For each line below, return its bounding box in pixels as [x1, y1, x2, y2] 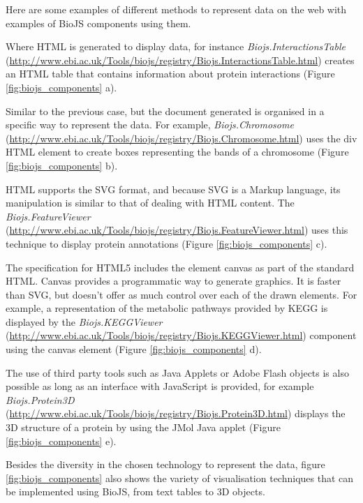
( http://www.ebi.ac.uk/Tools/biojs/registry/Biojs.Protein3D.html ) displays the [6, 406, 346, 421]
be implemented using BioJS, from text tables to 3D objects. [6, 484, 265, 499]
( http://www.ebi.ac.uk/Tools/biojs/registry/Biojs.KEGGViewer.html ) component [6, 328, 357, 343]
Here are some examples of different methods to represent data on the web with [6, 2, 347, 16]
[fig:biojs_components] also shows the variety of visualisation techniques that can [6, 470, 354, 485]
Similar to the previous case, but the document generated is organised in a [6, 103, 325, 118]
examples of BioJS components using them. [6, 15, 191, 30]
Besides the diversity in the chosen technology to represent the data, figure [6, 457, 325, 472]
